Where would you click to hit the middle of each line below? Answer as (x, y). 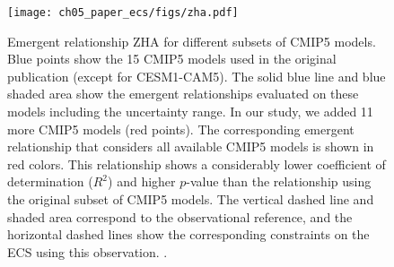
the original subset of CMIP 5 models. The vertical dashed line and (191, 199)
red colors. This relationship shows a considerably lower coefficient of (197, 164)
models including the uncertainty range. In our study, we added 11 (190, 112)
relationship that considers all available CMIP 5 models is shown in (191, 146)
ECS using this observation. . (88, 251)
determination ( (50, 181)
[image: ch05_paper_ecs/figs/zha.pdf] (123, 13)
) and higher (142, 181)
